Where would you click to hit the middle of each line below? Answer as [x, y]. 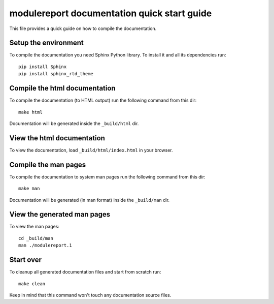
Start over [26, 260]
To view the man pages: [34, 227]
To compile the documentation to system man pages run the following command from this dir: [107, 177]
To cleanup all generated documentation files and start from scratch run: [85, 272]
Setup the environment [46, 43]
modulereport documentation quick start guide [111, 13]
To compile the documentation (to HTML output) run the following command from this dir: [103, 100]
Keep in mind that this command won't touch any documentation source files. [90, 295]
